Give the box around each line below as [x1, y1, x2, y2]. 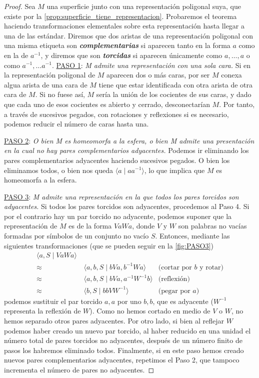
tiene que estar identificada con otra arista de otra [98, 79, 253, 89]
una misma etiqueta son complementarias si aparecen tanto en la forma [4, 40, 230, 50]
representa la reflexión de [4, 305, 81, 316]
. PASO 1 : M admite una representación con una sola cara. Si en [51, 59, 251, 70]
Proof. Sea [4, 1, 35, 11]
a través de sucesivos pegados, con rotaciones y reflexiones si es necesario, [4, 108, 229, 119]
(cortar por [158, 263, 192, 271]
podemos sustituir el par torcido [4, 295, 102, 306]
